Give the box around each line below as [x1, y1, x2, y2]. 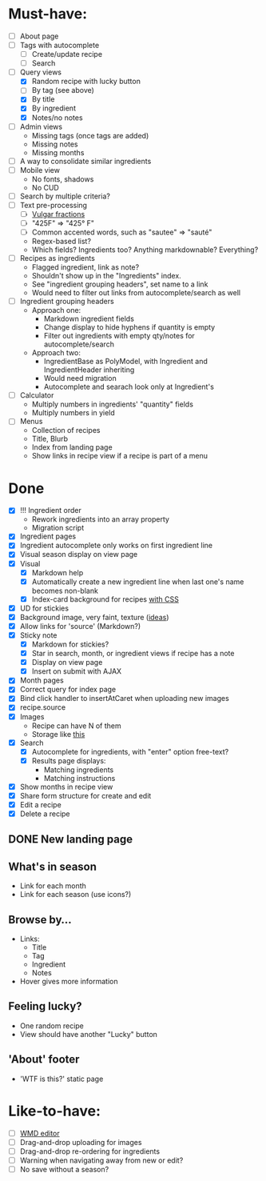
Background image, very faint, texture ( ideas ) [19, 612, 169, 622]
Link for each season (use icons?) [19, 890, 132, 899]
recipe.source [19, 703, 66, 712]
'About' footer [8, 1053, 80, 1067]
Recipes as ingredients [19, 254, 96, 263]
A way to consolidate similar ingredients [19, 156, 152, 166]
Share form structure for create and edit [19, 791, 152, 800]
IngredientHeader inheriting [43, 365, 135, 374]
